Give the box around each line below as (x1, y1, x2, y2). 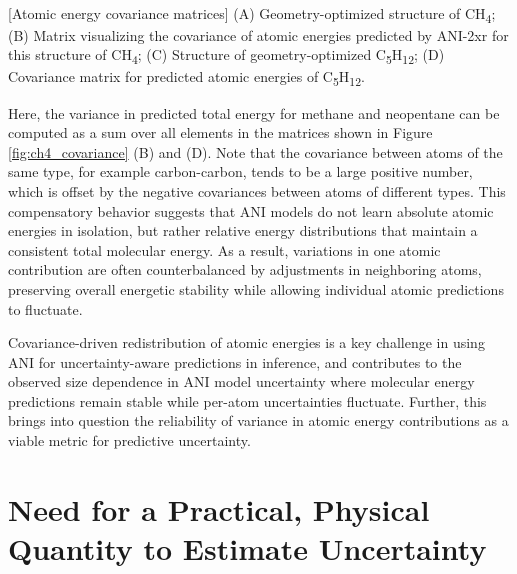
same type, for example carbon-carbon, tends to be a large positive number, (8, 161, 473, 182)
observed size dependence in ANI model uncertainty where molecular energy (8, 371, 475, 392)
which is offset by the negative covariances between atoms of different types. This (8, 180, 506, 201)
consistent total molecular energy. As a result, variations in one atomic (8, 239, 441, 260)
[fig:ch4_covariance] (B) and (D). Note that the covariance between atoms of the (8, 141, 503, 162)
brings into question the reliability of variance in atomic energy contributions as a (8, 410, 509, 431)
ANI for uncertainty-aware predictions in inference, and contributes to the (8, 351, 462, 372)
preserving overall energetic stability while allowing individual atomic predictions (8, 278, 504, 299)
